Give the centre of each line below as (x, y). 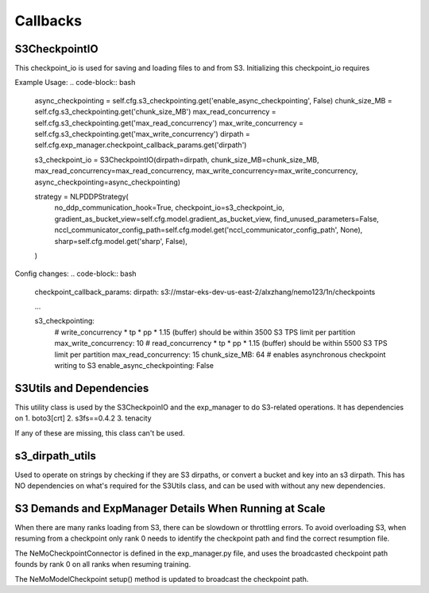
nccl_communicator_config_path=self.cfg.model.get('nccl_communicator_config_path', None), (209, 230)
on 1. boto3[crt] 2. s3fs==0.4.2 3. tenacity (83, 418)
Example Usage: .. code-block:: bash (75, 83)
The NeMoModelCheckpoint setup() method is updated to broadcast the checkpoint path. (162, 579)
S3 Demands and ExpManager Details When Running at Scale (170, 508)
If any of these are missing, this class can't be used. (100, 432)
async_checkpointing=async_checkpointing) (108, 182)
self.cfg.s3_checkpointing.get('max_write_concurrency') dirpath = (142, 134)
